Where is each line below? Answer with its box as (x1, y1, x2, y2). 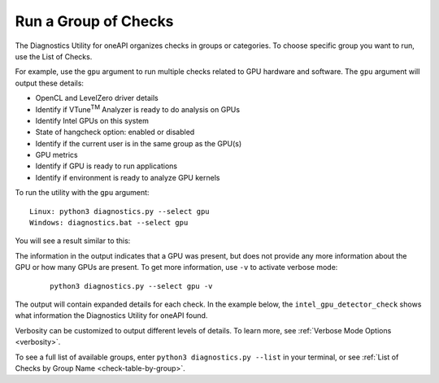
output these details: (15, 78, 85, 88)
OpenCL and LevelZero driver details (35, 94, 159, 103)
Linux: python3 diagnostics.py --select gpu (29, 207, 211, 215)
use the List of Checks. (15, 51, 93, 61)
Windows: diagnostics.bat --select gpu (29, 218, 189, 228)
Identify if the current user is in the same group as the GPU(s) (35, 138, 242, 148)
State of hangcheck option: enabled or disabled (35, 127, 195, 137)
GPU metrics (35, 150, 78, 160)
